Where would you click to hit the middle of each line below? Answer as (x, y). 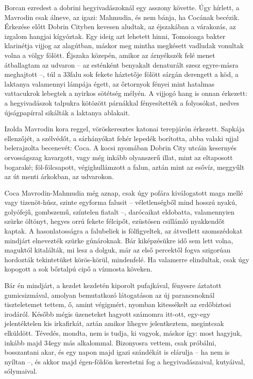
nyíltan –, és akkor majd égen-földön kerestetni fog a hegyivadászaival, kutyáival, (125, 361)
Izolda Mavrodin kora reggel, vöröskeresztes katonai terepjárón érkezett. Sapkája (125, 129)
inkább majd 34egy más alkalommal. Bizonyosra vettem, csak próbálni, (110, 342)
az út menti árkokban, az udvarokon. (59, 176)
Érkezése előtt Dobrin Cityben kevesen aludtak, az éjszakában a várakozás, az (120, 27)
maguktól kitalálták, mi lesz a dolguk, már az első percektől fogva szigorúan (118, 250)
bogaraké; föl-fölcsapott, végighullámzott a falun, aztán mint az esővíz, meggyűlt (125, 167)
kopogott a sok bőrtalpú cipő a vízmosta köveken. (78, 269)
